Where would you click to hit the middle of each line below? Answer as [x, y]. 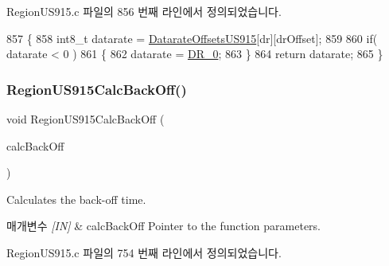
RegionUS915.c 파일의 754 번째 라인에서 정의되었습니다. [144, 252]
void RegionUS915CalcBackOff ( [86, 119]
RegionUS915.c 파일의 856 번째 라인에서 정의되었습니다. [144, 11]
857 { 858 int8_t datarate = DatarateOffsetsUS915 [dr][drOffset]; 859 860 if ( [192, 38]
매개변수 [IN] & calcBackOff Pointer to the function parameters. [164, 226]
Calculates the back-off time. [76, 199]
